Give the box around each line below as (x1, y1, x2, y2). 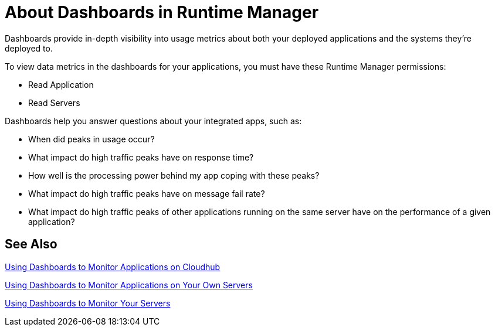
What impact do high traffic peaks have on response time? (28, 152, 254, 162)
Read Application (28, 79, 94, 90)
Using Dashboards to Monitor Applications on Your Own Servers (5, 279, 253, 290)
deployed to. (5, 43, 53, 53)
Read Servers (28, 97, 80, 108)
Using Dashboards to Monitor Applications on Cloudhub (5, 261, 221, 272)
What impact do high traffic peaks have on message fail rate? (28, 188, 265, 199)
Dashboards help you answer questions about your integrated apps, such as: (5, 115, 302, 126)
